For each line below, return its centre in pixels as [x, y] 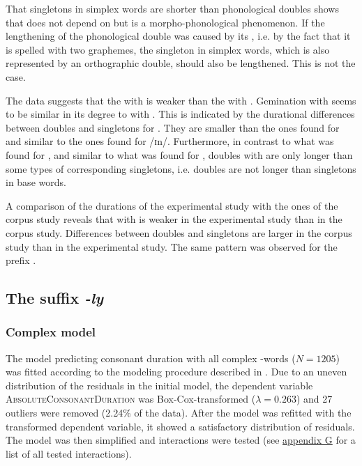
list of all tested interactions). [69, 453]
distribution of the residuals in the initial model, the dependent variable [159, 385]
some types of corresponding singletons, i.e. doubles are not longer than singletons [181, 168]
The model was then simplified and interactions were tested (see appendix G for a [181, 440]
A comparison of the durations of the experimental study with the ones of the [172, 205]
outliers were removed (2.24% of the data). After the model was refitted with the [179, 413]
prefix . [21, 260]
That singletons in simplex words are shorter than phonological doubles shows [172, 8]
